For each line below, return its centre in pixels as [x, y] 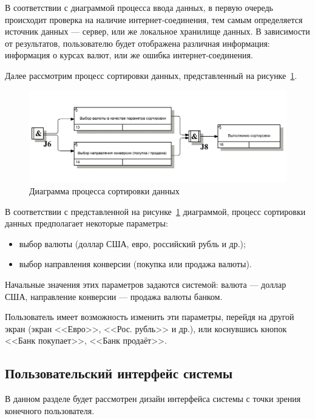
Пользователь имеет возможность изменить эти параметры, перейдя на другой [150, 317]
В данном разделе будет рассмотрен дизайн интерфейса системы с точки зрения [153, 399]
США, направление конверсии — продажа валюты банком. [114, 296]
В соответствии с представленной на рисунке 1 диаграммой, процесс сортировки [155, 211]
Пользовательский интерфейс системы [119, 373]
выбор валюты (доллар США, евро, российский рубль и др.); [132, 243]
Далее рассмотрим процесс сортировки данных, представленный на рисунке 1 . [151, 75]
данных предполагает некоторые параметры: [86, 223]
